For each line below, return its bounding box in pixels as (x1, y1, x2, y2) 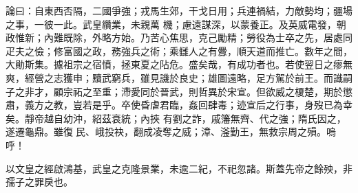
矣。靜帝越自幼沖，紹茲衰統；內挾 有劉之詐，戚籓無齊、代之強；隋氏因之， (6, 111, 346, 125)
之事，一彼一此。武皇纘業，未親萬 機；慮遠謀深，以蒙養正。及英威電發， (6, 16, 337, 31)
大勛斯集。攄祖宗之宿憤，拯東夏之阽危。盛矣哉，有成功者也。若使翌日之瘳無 (6, 57, 352, 71)
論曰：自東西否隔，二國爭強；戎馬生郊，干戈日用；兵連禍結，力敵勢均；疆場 (6, 3, 352, 17)
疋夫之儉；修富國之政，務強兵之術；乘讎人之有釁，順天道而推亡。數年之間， (6, 43, 352, 58)
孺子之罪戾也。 (6, 174, 73, 189)
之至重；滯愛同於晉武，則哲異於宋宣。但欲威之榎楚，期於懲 (82, 84, 352, 98)
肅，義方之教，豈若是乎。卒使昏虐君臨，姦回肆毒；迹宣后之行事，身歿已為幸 (6, 98, 352, 112)
